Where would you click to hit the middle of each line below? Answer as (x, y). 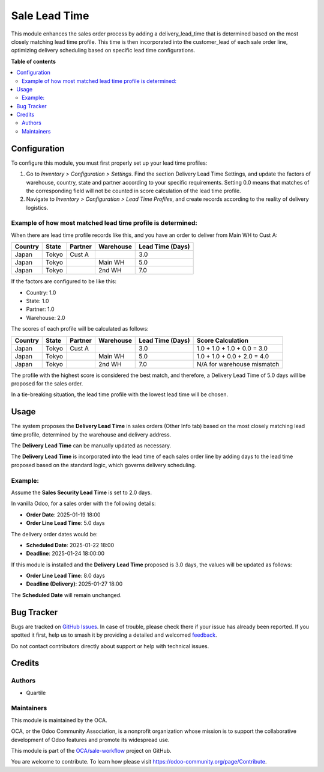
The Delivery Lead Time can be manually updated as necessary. (91, 446)
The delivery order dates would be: (55, 534)
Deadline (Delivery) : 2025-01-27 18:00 (74, 584)
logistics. (37, 207)
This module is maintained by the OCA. (59, 720)
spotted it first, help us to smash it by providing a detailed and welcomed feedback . (114, 635)
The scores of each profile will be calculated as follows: (80, 329)
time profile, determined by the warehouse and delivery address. (91, 434)
